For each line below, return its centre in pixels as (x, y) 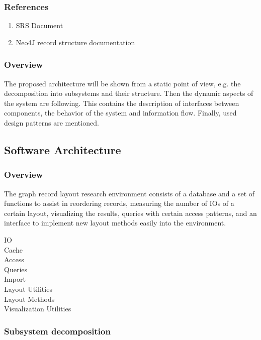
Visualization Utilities (38, 309)
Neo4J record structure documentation (75, 42)
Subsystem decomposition (57, 331)
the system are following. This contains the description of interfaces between (122, 103)
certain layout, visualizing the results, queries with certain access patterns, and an (130, 213)
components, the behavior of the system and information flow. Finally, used (120, 113)
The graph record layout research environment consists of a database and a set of (129, 193)
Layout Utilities (28, 289)
